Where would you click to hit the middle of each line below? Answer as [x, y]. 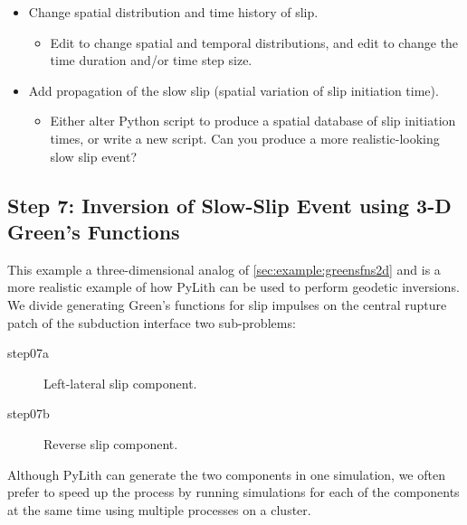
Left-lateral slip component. [120, 383]
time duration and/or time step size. [151, 60]
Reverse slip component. [111, 443]
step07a [28, 353]
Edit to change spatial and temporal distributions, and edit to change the [254, 42]
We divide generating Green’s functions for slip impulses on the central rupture [227, 304]
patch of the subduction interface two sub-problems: [152, 322]
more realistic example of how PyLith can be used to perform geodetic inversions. [233, 287]
